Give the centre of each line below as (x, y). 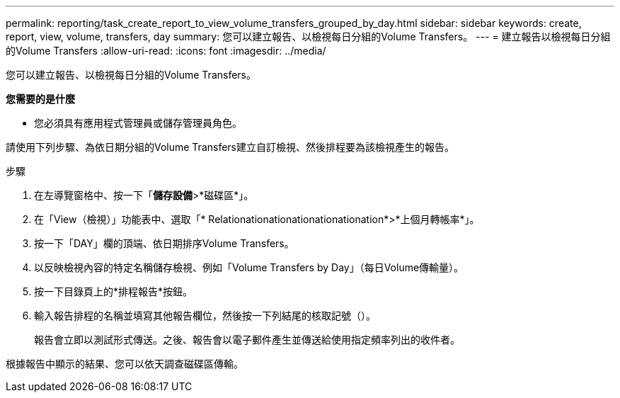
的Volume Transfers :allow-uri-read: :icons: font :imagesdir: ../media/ (166, 51)
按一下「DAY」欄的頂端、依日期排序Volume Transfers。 (164, 243)
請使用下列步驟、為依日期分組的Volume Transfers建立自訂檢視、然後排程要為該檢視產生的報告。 (230, 147)
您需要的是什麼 (40, 99)
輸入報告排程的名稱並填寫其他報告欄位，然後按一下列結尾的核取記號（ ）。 (205, 315)
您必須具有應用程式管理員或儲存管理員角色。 (138, 123)
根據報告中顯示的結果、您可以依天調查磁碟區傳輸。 (125, 364)
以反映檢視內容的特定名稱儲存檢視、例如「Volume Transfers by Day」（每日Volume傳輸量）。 (249, 267)
